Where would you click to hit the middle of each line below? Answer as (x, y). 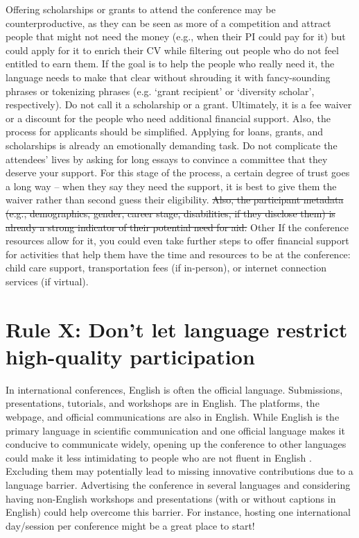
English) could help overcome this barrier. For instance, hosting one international (178, 512)
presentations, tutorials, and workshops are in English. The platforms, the (163, 403)
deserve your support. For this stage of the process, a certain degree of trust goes (178, 173)
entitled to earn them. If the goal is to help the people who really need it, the (170, 64)
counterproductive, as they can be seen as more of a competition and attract (168, 23)
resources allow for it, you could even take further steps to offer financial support (177, 241)
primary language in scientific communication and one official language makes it (175, 430)
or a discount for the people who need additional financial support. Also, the (168, 118)
